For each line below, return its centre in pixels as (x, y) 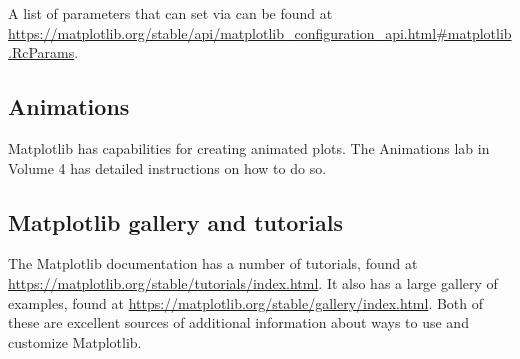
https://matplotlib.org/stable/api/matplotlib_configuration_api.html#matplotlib (260, 32)
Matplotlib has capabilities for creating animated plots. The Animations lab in (249, 147)
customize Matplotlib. (75, 341)
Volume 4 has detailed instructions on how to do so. (167, 167)
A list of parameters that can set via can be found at (170, 13)
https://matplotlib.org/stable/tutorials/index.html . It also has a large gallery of (253, 282)
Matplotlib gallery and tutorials (176, 221)
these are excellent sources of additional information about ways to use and (238, 322)
